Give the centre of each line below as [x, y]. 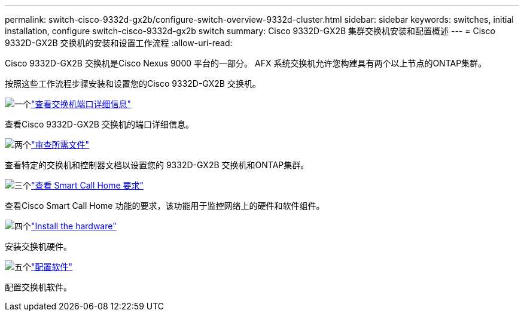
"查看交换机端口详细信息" [81, 104]
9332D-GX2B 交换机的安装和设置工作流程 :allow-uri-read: [119, 43]
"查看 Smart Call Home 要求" [88, 185]
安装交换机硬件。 [38, 246]
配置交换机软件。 [38, 287]
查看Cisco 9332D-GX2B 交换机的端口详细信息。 [99, 124]
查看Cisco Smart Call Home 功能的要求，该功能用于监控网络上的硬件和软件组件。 [165, 206]
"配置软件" [52, 267]
